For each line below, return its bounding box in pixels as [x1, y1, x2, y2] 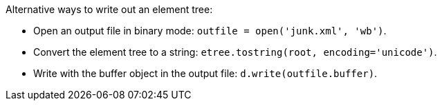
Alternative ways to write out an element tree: [6, 3, 213, 15]
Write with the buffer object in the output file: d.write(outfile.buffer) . [33, 67, 378, 79]
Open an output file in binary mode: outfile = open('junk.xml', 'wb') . [33, 25, 387, 36]
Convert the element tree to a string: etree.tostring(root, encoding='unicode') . [33, 46, 437, 58]
